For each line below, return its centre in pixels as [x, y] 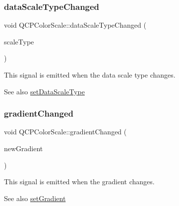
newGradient [24, 148]
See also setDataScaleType [44, 91]
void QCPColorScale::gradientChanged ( [65, 132]
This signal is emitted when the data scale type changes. [90, 75]
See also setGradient [35, 198]
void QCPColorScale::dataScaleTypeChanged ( [75, 25]
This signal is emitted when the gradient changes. [79, 182]
